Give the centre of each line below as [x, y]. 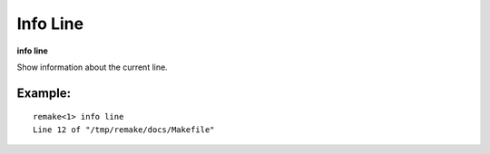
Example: [44, 93]
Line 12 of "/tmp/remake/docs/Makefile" [124, 130]
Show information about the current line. [92, 67]
